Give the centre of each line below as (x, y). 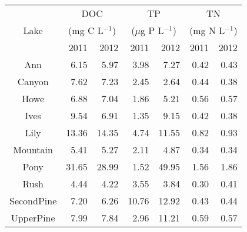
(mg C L (86, 30)
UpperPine (33, 218)
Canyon (33, 81)
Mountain (33, 149)
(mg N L (207, 30)
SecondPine (33, 201)
